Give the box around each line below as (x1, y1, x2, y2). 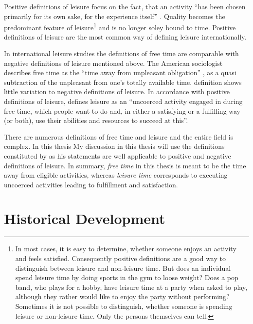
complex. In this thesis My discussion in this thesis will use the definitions (4, 141, 225, 151)
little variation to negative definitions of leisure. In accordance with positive (4, 86, 230, 97)
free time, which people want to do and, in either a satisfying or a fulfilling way (4, 105, 241, 116)
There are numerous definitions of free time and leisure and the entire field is (4, 131, 234, 142)
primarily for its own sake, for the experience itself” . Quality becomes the (4, 11, 225, 21)
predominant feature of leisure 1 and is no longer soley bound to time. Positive (4, 21, 236, 32)
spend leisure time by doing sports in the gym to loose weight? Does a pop (15, 272, 238, 283)
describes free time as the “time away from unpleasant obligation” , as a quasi (4, 67, 236, 78)
